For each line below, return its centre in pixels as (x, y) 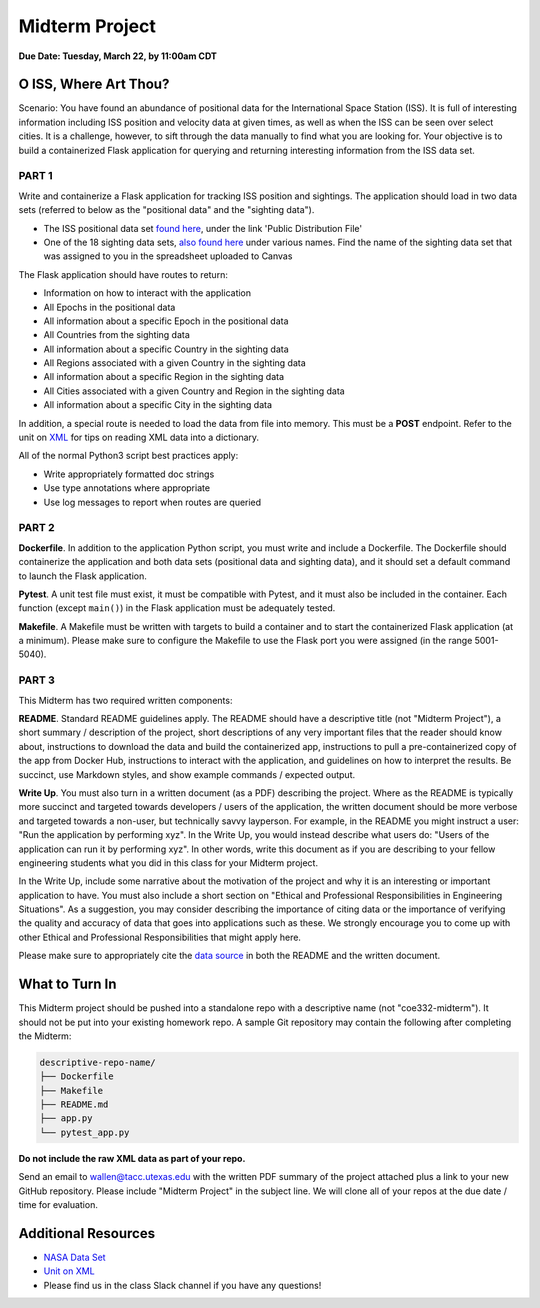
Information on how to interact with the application (147, 293)
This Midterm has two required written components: (125, 700)
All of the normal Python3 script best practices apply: (128, 456)
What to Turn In (67, 984)
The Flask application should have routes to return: (123, 274)
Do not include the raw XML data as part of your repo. (132, 1158)
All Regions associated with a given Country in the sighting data (175, 363)
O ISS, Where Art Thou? (94, 84)
